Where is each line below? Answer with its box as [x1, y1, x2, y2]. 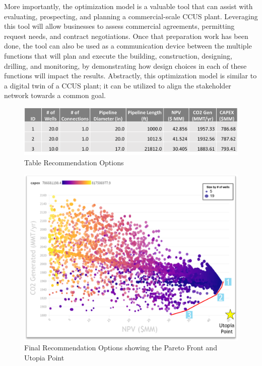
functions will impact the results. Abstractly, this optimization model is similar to [4, 70, 257, 81]
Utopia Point [24, 352, 64, 363]
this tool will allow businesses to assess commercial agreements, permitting [4, 21, 235, 31]
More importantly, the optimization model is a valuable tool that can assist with [4, 1, 253, 11]
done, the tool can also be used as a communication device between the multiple [4, 40, 252, 51]
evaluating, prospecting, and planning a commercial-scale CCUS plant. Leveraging [4, 11, 258, 21]
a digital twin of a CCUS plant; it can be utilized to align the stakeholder [4, 80, 231, 90]
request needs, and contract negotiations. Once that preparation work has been [4, 30, 248, 41]
